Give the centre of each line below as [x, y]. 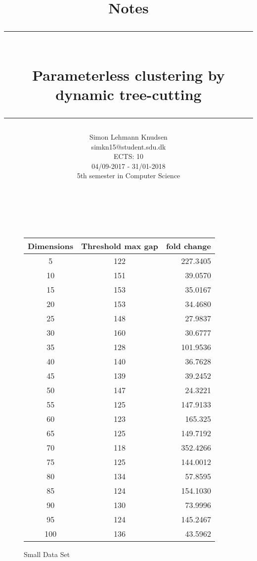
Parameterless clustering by [128, 75]
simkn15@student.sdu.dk [128, 146]
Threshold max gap [120, 246]
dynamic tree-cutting [128, 94]
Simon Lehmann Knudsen [128, 136]
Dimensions [51, 246]
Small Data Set [47, 554]
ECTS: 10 [128, 156]
